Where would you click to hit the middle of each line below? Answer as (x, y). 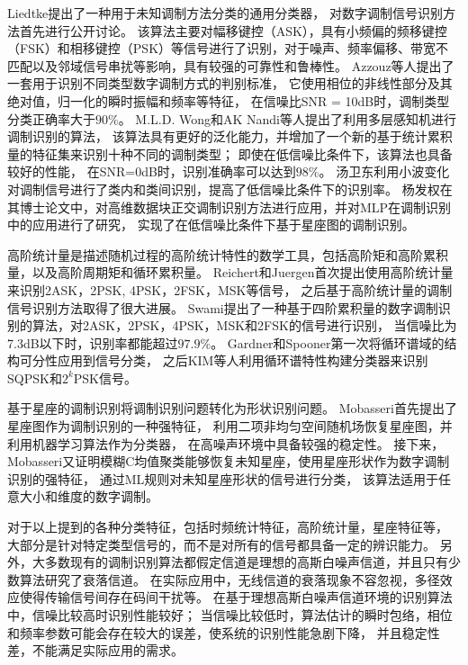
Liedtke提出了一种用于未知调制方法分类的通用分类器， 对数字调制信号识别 (225, 13)
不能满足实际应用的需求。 (108, 650)
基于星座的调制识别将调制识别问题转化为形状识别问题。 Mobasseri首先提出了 (232, 408)
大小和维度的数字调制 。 (89, 496)
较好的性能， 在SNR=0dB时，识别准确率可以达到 (152, 171)
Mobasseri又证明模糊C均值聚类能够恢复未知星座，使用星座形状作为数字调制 (229, 461)
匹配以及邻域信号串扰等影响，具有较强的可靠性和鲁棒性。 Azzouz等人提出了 (231, 65)
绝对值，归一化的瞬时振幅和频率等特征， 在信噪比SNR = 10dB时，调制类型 (229, 100)
